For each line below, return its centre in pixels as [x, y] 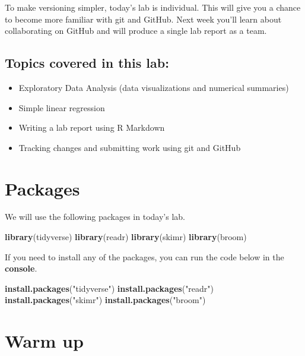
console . [21, 268]
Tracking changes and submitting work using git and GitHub [130, 147]
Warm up [44, 341]
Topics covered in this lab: [87, 63]
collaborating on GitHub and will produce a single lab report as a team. [136, 31]
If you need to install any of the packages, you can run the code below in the [144, 256]
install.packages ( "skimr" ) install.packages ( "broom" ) [105, 300]
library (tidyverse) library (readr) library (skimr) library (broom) [126, 237]
